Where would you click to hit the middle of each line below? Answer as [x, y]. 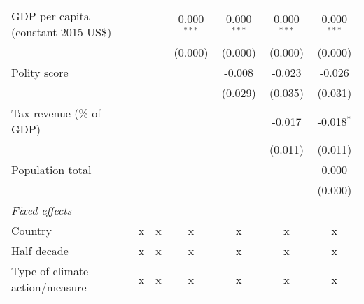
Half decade [40, 251]
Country [31, 230]
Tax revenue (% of [56, 113]
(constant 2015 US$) [62, 32]
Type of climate [50, 271]
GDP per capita [50, 16]
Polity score [40, 72]
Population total [51, 169]
